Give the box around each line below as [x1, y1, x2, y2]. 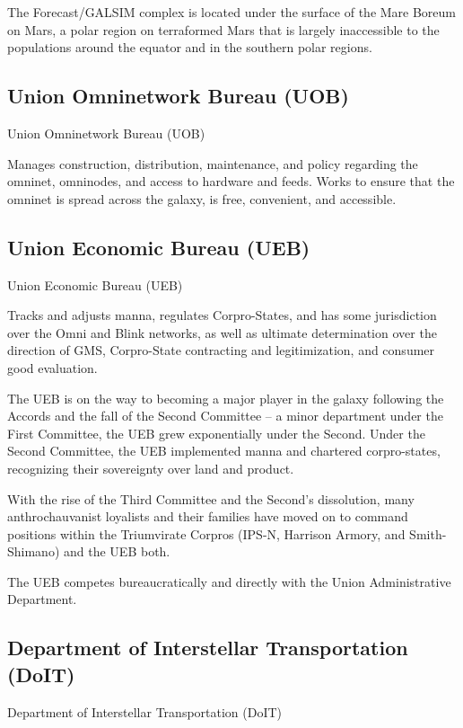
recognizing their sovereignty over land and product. [7, 458, 294, 477]
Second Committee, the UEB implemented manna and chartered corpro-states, [7, 441, 441, 460]
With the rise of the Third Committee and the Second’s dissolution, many [7, 489, 415, 508]
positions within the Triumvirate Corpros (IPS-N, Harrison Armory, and [7, 524, 406, 543]
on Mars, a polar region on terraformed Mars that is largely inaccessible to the [7, 20, 440, 39]
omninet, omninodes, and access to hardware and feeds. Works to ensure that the [7, 172, 455, 191]
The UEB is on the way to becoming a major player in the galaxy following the [7, 388, 444, 407]
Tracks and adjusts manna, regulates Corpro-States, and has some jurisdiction [7, 306, 437, 324]
